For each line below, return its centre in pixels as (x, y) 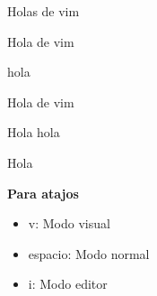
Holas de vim (44, 11)
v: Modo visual (69, 223)
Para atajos (43, 193)
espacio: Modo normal (89, 253)
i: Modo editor (68, 284)
